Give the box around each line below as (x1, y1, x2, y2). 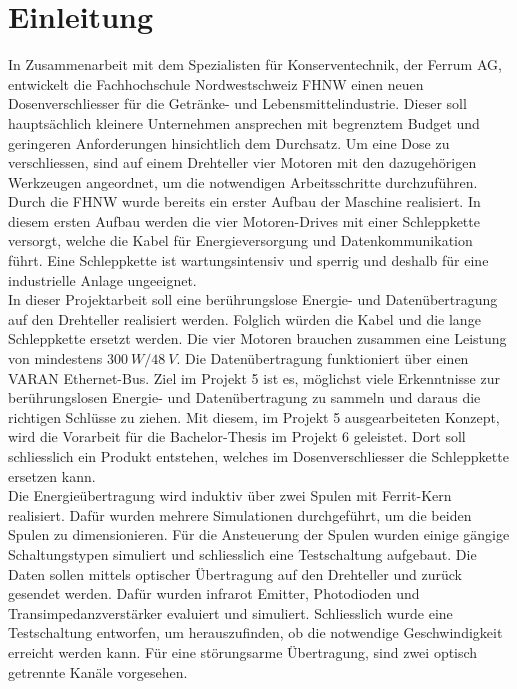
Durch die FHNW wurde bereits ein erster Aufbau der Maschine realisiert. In (8, 191, 481, 212)
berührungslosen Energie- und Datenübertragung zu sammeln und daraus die (8, 387, 481, 408)
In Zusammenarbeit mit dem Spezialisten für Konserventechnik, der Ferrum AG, (8, 54, 502, 75)
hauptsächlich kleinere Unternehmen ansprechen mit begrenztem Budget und (8, 112, 480, 133)
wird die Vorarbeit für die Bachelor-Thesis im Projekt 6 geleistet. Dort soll (8, 426, 466, 447)
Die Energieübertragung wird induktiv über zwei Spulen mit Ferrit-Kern (8, 485, 452, 506)
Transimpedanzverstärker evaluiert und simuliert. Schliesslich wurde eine (8, 602, 453, 623)
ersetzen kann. (8, 465, 96, 486)
